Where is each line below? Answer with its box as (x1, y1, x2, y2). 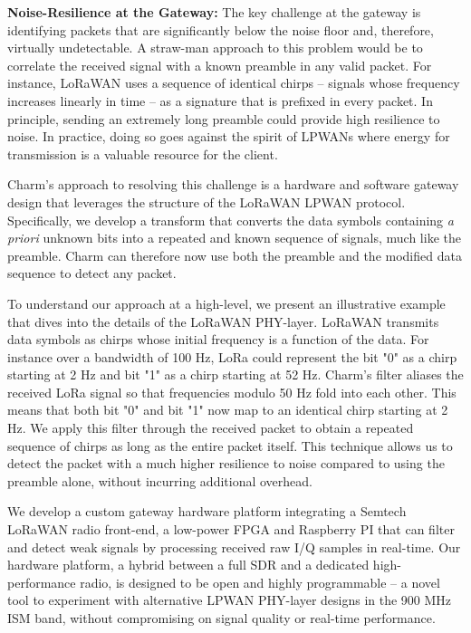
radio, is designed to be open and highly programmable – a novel (80, 572, 440, 591)
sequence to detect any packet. (7, 264, 177, 283)
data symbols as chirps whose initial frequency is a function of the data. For (7, 330, 429, 349)
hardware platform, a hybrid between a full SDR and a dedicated (7, 555, 370, 574)
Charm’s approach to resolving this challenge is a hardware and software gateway (7, 175, 459, 194)
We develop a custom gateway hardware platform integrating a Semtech (7, 502, 407, 521)
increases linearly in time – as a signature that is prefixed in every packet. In (7, 91, 433, 110)
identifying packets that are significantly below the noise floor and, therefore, (7, 20, 434, 39)
